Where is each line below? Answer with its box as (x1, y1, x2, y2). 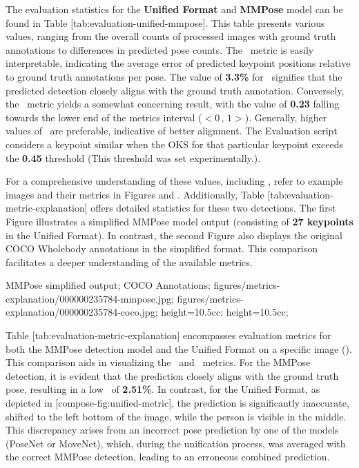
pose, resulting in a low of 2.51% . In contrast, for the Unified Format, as (6, 382, 320, 396)
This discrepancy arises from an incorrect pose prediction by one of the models (6, 423, 339, 437)
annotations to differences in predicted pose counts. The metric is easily (6, 42, 314, 57)
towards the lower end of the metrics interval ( (6, 110, 202, 124)
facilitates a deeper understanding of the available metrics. (6, 254, 253, 269)
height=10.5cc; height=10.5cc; (161, 305, 289, 319)
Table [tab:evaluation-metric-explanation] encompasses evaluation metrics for (6, 328, 331, 343)
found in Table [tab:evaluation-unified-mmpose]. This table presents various (6, 15, 325, 30)
